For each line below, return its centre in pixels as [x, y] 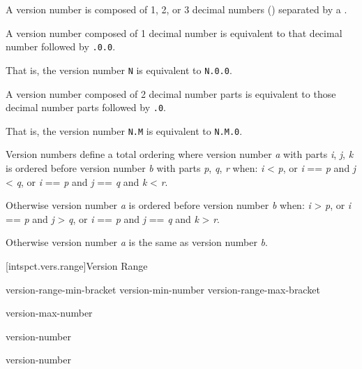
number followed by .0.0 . [61, 46]
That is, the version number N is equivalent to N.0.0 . [119, 70]
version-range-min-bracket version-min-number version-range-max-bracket [163, 289]
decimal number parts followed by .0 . [86, 107]
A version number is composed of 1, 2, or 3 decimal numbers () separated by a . [176, 9]
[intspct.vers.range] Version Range [77, 265]
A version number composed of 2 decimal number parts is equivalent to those [171, 93]
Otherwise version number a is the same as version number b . [137, 242]
